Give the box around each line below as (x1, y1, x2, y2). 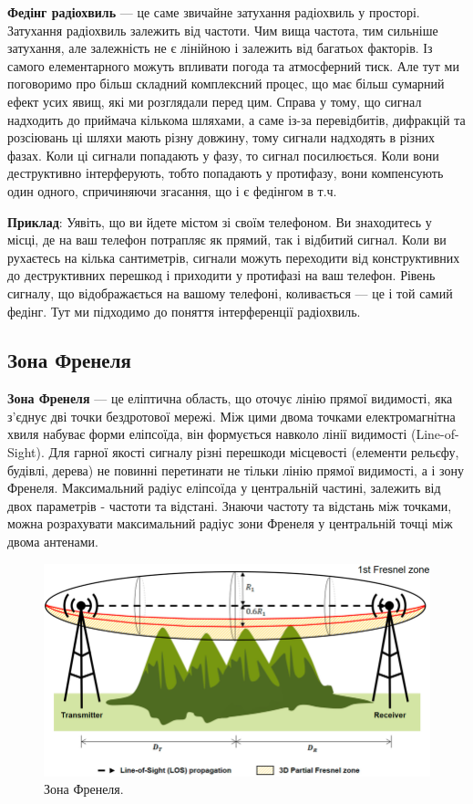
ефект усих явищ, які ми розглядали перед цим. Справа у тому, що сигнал (7, 91, 422, 110)
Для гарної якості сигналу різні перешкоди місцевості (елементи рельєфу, (48, 443, 459, 462)
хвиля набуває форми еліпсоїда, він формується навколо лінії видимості (7, 424, 407, 444)
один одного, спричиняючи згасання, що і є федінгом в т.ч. (7, 181, 337, 200)
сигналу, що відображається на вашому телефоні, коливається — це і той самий (7, 283, 453, 302)
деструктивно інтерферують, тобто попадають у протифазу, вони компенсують (7, 163, 444, 183)
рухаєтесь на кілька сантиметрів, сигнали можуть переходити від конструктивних (7, 247, 460, 266)
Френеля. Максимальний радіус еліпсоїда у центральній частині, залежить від (7, 478, 441, 497)
